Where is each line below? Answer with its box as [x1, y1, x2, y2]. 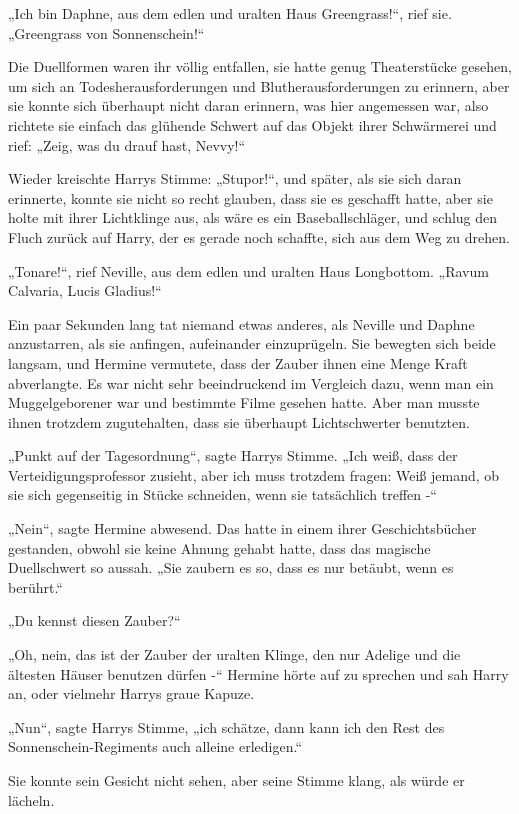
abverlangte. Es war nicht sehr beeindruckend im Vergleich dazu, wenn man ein [8, 372, 494, 393]
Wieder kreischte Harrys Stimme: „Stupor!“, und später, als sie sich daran [8, 168, 462, 189]
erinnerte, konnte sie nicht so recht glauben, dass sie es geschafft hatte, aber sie [8, 187, 493, 208]
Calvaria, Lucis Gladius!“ [8, 280, 162, 301]
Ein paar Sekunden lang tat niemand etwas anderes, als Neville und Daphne [8, 313, 475, 334]
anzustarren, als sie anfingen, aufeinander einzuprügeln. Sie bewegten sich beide [8, 333, 496, 354]
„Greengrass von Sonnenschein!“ [8, 22, 205, 43]
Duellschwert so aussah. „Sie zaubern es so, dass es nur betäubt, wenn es [8, 557, 454, 578]
